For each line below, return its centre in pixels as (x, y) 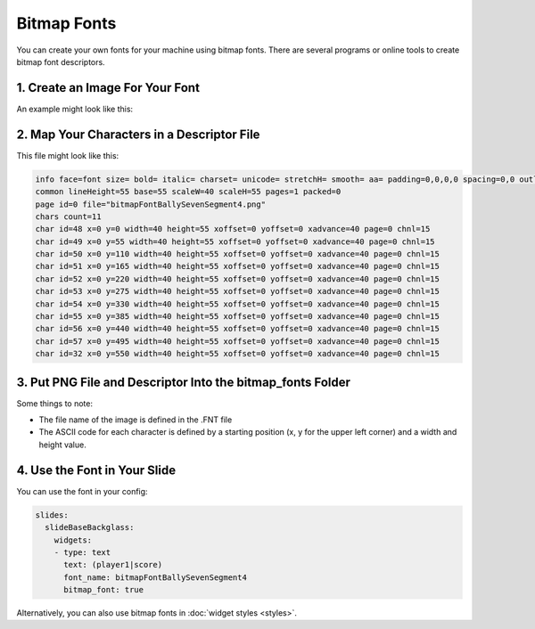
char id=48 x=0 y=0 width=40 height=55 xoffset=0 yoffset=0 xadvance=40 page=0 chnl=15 (233, 229)
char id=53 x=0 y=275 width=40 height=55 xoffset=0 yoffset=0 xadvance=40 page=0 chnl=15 (238, 291)
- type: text (82, 552)
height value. (62, 445)
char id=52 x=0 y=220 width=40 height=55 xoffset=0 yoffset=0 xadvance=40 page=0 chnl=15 (238, 279)
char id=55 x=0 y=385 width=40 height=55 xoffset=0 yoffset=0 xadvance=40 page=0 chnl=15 (238, 317)
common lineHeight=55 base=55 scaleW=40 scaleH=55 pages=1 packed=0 (188, 192)
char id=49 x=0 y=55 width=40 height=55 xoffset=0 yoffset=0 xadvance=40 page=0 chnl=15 (235, 241)
